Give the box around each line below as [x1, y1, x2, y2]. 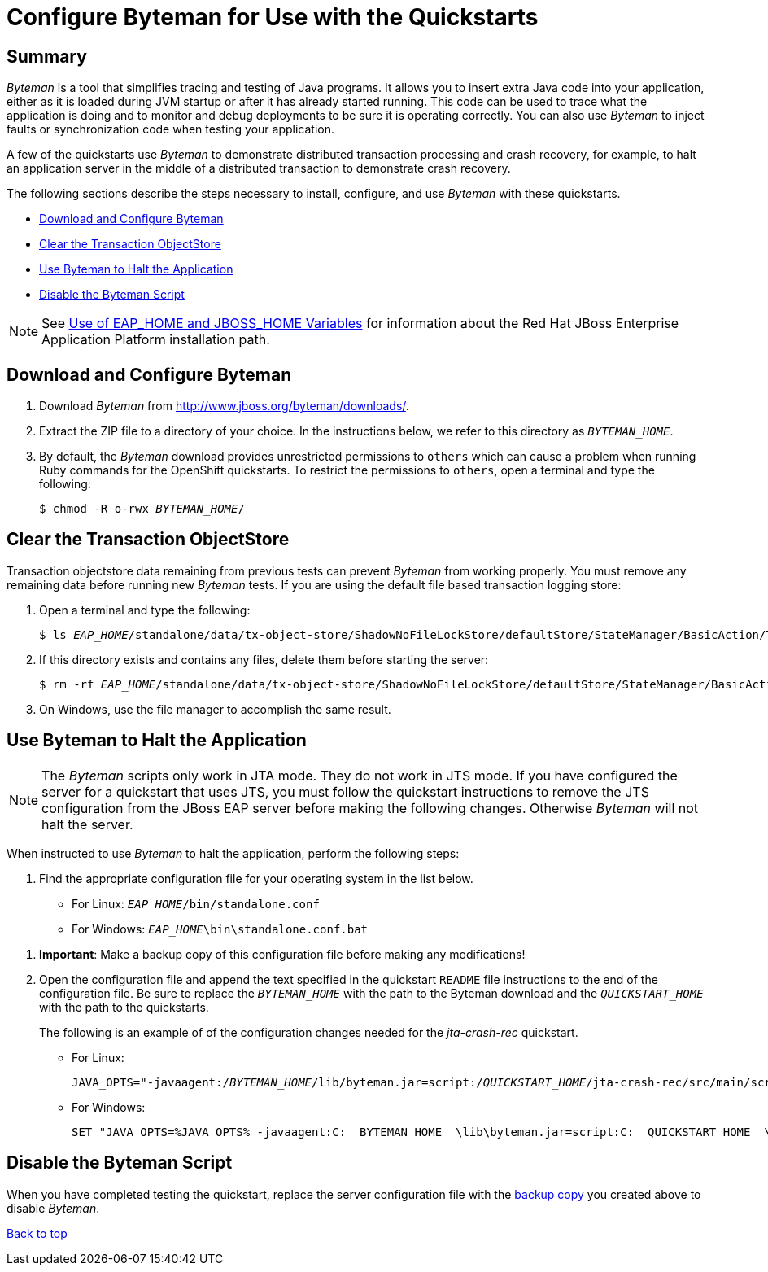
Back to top [7, 1226, 68, 1240]
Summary [7, 46, 87, 67]
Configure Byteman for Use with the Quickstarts [7, 3, 539, 31]
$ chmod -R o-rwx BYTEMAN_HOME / [39, 502, 245, 516]
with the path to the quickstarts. [39, 999, 209, 1014]
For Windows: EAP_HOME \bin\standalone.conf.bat [72, 921, 369, 936]
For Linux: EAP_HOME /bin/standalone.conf [72, 896, 320, 911]
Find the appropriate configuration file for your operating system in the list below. [39, 871, 473, 885]
